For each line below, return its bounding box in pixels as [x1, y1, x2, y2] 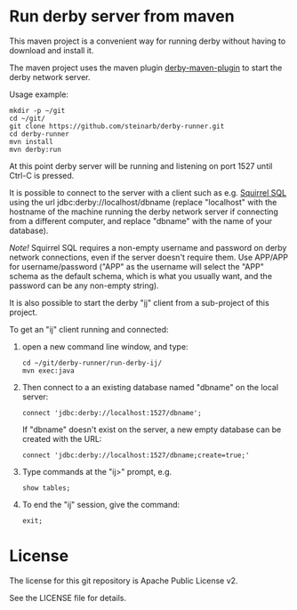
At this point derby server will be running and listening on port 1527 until [9, 160, 273, 171]
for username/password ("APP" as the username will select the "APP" [9, 261, 264, 272]
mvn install [9, 137, 53, 146]
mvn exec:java [21, 366, 75, 375]
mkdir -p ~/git [9, 106, 66, 115]
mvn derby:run [9, 145, 62, 154]
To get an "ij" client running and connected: [9, 324, 169, 334]
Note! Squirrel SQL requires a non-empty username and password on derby [9, 242, 287, 253]
